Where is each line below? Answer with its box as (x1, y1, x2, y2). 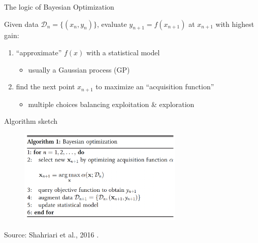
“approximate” (16, 47, 62, 57)
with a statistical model (86, 47, 160, 57)
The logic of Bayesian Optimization (4, 2, 114, 12)
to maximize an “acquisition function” (95, 81, 214, 92)
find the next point (16, 81, 75, 92)
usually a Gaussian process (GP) (28, 64, 130, 75)
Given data (4, 18, 39, 29)
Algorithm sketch (4, 116, 58, 126)
